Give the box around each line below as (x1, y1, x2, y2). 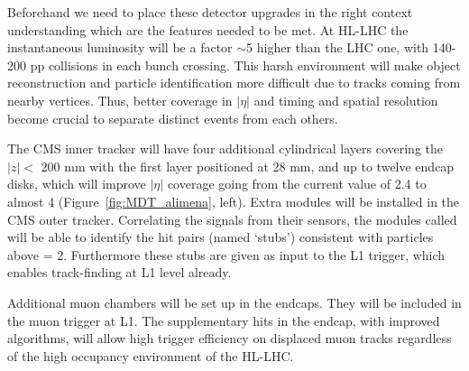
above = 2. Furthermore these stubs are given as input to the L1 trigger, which (7, 245, 446, 264)
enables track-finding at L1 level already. (7, 263, 232, 282)
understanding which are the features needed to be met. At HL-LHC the (7, 20, 409, 39)
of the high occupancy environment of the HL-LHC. (7, 346, 294, 365)
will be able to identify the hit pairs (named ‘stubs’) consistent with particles (7, 227, 434, 246)
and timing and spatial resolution (253, 90, 438, 109)
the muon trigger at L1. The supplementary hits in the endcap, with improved (7, 311, 440, 329)
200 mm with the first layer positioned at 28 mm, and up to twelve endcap (41, 156, 455, 175)
